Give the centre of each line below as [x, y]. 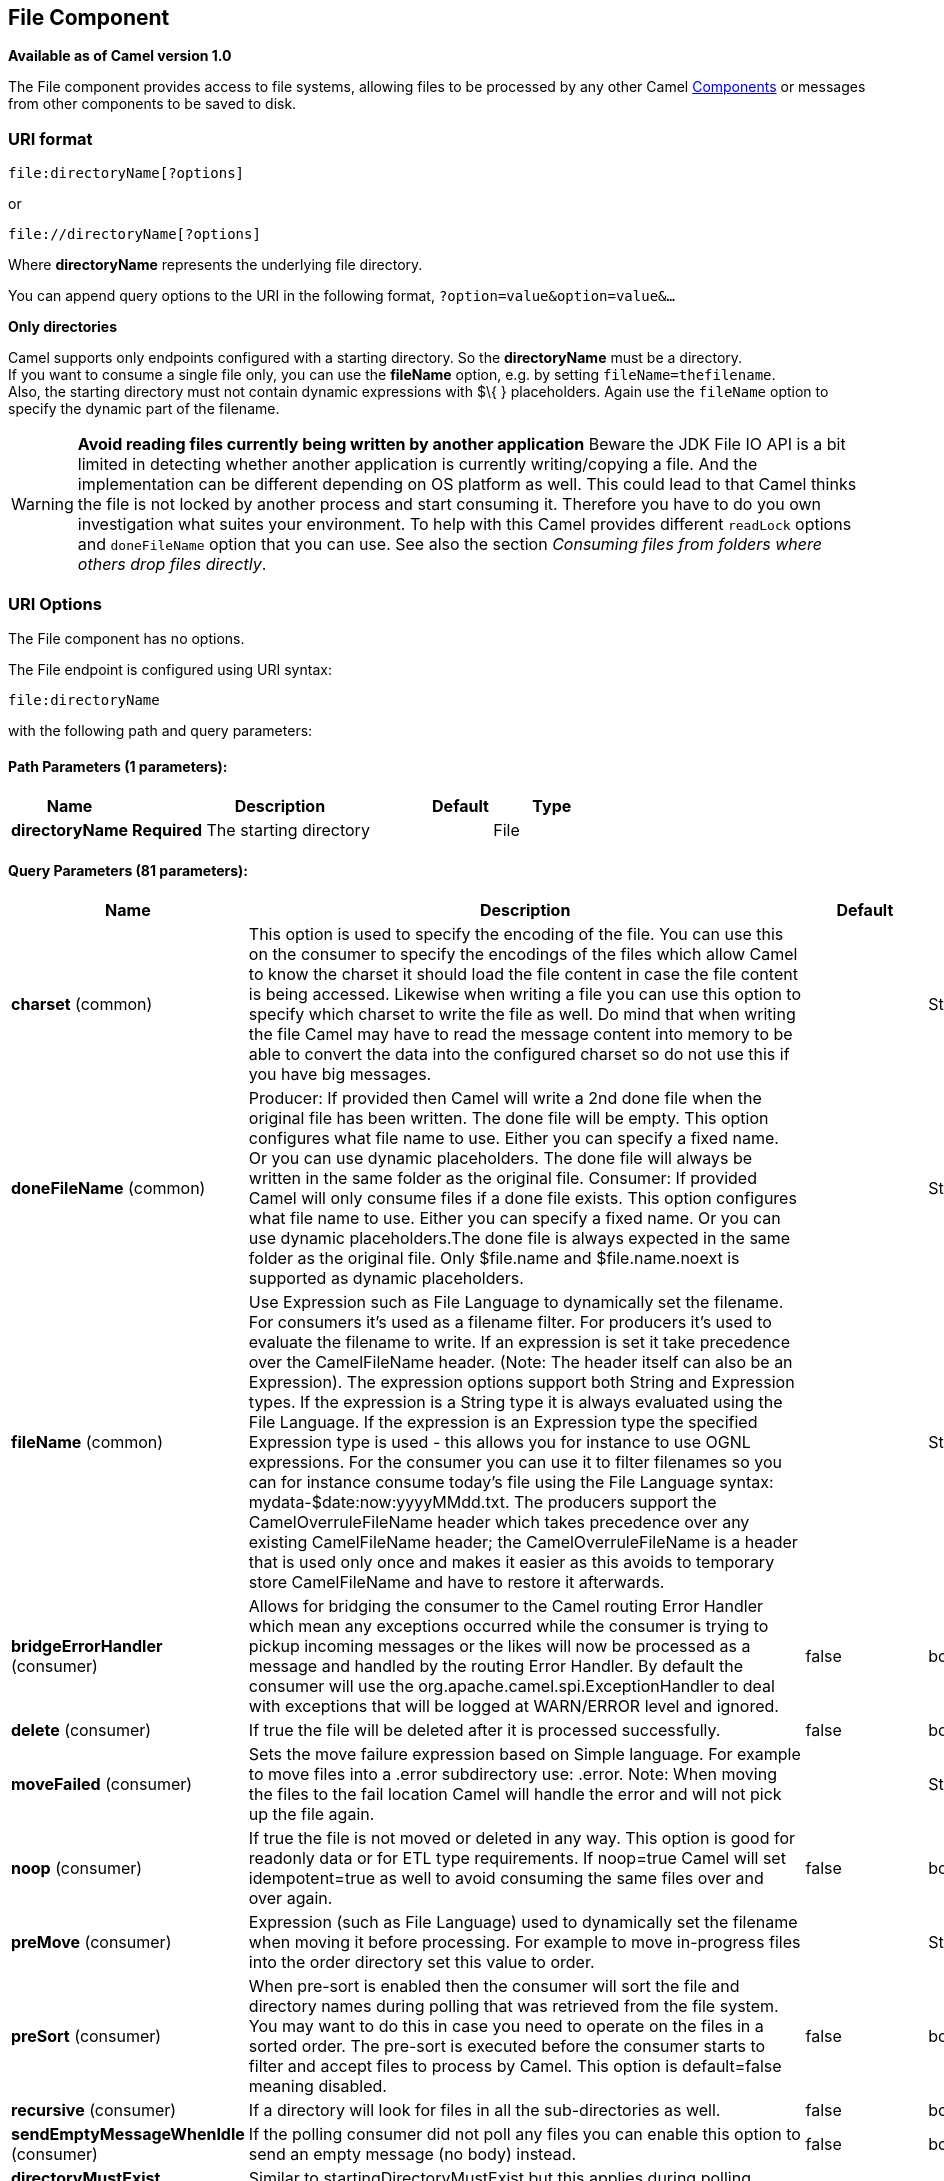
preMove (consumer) [91, 1942]
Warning [42, 504]
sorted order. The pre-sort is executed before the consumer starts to [507, 2046]
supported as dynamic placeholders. [386, 1278]
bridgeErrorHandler [87, 1646]
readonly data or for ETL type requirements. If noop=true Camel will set [517, 1858]
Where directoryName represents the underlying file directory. [215, 265]
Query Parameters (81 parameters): [128, 870]
